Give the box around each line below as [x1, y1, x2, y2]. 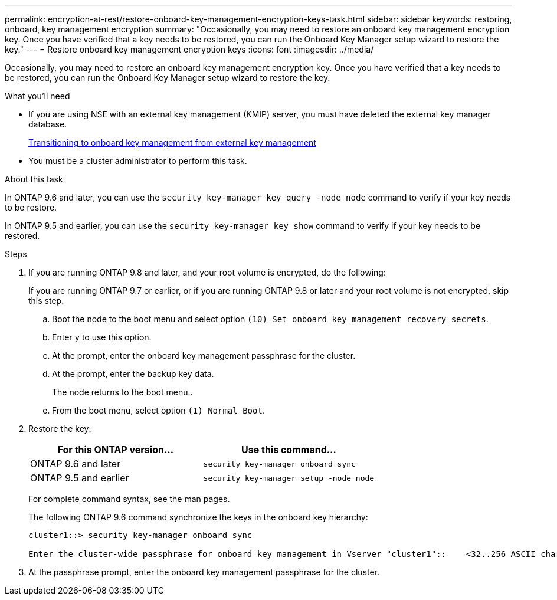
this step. [28, 296, 64, 306]
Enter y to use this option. [52, 332, 152, 342]
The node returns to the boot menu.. [52, 387, 193, 397]
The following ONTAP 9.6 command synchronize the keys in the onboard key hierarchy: [28, 512, 368, 522]
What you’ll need [5, 91, 70, 101]
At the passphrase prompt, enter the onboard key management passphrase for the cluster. [28, 567, 379, 577]
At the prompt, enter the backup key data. [52, 369, 214, 379]
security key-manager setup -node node [203, 473, 375, 483]
